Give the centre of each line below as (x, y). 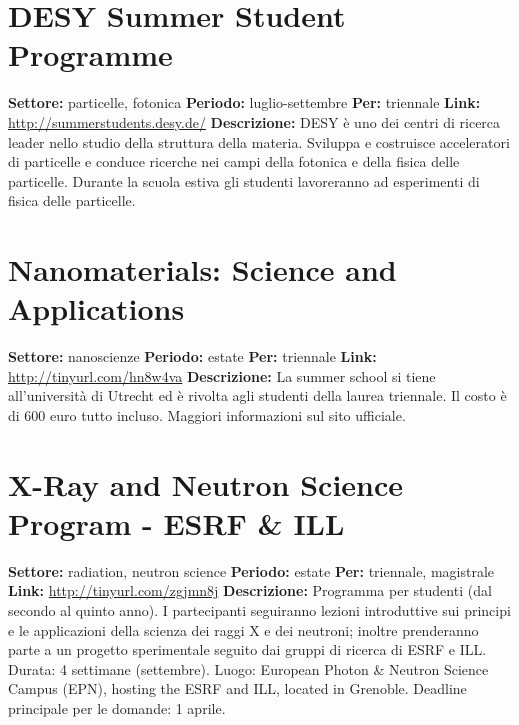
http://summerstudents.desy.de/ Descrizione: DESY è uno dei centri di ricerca (254, 121)
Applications (96, 308)
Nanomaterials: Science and (202, 269)
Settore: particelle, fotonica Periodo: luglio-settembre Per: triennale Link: (244, 102)
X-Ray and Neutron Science (206, 483)
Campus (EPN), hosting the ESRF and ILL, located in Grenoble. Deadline (237, 688)
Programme (90, 54)
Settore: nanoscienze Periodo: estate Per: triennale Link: (192, 356)
